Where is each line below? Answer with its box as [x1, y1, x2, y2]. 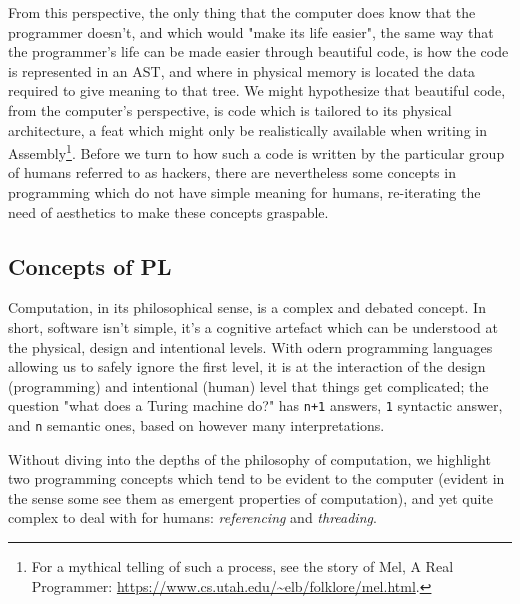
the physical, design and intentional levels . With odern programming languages [8, 336, 493, 357]
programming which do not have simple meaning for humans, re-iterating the [8, 182, 481, 202]
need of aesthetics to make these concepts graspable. [8, 201, 329, 222]
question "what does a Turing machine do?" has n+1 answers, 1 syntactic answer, [8, 395, 503, 416]
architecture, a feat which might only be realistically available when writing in [8, 119, 487, 140]
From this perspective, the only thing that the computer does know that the [8, 2, 476, 22]
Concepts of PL [8, 250, 172, 281]
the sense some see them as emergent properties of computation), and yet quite [8, 487, 494, 508]
